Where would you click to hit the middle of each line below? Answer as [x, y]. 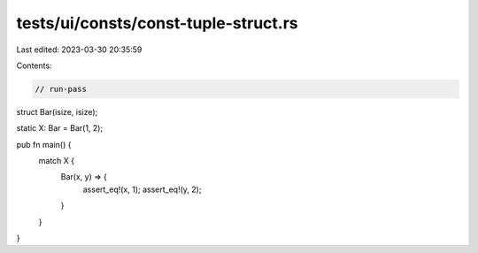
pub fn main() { [44, 144]
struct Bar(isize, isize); [57, 111]
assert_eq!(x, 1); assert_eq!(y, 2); [142, 189]
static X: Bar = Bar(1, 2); [60, 128]
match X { [57, 161]
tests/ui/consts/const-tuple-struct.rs [157, 23]
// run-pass [61, 89]
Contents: [34, 65]
